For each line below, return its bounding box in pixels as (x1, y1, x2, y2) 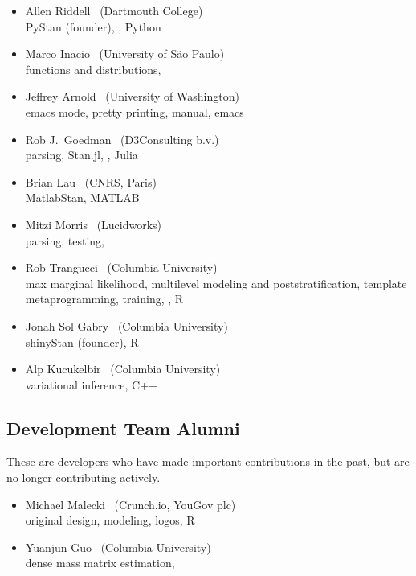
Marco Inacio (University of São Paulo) (25, 45, 225, 62)
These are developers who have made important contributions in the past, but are (6, 453, 410, 470)
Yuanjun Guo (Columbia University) (25, 538, 211, 555)
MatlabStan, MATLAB (25, 189, 140, 206)
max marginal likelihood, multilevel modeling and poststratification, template (25, 274, 407, 291)
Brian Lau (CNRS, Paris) (25, 173, 157, 190)
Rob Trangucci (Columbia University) (25, 259, 218, 276)
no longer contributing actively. (6, 469, 161, 486)
